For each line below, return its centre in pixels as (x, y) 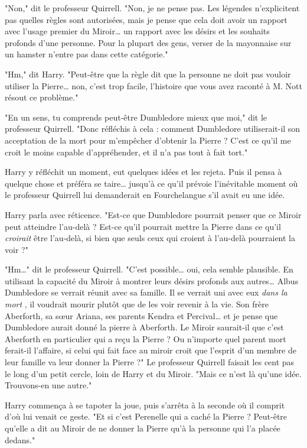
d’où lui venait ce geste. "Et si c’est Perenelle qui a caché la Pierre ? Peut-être (146, 416)
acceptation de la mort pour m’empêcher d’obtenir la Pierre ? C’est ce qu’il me (148, 140)
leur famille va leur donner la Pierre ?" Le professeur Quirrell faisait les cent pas (150, 362)
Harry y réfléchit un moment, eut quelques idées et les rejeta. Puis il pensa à (143, 172)
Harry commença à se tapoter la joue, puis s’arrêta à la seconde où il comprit (145, 405)
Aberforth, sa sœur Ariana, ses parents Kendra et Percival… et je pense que (141, 315)
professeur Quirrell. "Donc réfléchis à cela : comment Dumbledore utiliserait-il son (153, 129)
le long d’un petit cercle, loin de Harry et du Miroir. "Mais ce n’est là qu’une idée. (153, 373)
